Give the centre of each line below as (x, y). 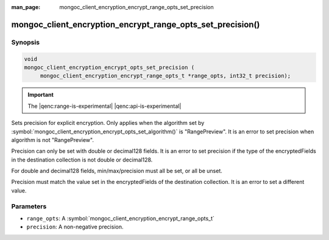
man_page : (26, 7)
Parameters (29, 206)
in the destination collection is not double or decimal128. (82, 160)
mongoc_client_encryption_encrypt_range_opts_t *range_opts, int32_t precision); (165, 76)
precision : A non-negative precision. (75, 227)
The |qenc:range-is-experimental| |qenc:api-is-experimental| (104, 106)
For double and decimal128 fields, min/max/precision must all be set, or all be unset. (117, 171)
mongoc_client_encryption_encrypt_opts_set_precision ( (109, 67)
